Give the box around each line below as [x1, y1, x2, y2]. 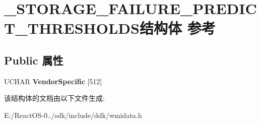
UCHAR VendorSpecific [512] [4, 76, 102, 86]
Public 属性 [4, 52, 63, 68]
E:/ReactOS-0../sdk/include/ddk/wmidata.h [4, 109, 142, 120]
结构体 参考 [139, 18, 216, 38]
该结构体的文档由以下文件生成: [4, 93, 105, 103]
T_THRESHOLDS [4, 18, 140, 38]
